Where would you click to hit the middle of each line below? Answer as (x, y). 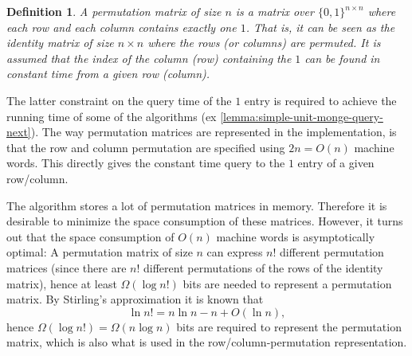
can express (235, 252)
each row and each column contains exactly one (122, 27)
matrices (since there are (67, 267)
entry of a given (336, 163)
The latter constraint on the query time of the (119, 100)
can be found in (342, 58)
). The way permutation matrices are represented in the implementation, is (214, 132)
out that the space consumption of (90, 236)
